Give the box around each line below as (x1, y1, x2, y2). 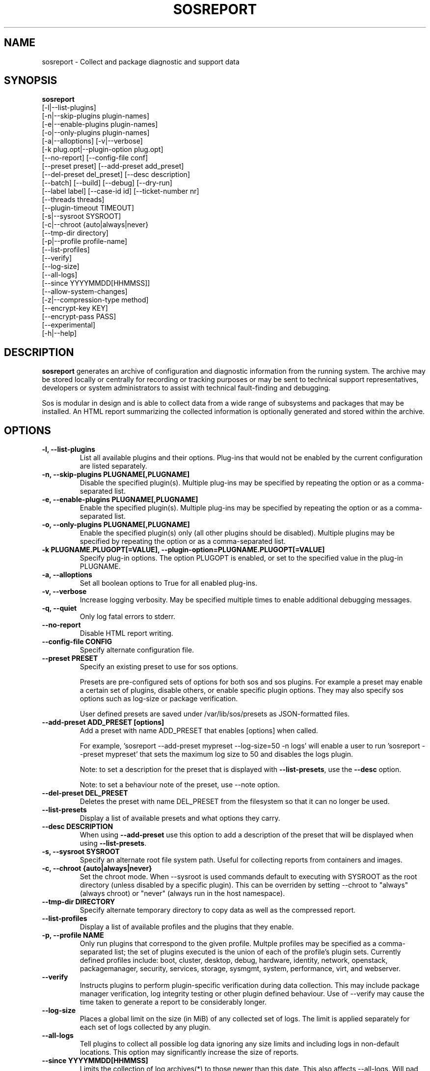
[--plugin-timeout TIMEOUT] (42, 204, 134, 212)
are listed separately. (80, 462, 147, 471)
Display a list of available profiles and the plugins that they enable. (80, 922, 294, 931)
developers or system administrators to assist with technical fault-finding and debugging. (42, 384, 331, 392)
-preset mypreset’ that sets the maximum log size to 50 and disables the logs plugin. (80, 750, 353, 759)
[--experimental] (42, 321, 96, 329)
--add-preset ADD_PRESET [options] (42, 718, 164, 727)
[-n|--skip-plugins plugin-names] (42, 112, 150, 120)
